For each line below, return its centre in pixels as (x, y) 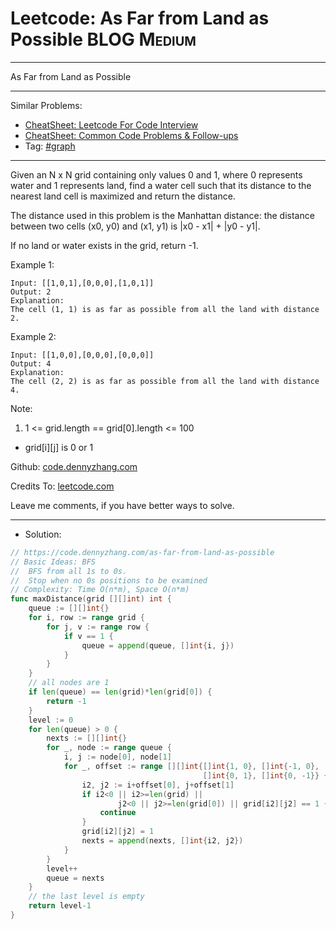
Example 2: (33, 336)
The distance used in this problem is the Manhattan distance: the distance (162, 215)
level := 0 (51, 720)
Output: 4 (31, 363)
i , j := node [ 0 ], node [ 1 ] (117, 757)
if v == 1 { (88, 636)
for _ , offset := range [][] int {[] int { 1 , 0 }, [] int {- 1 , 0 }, (191, 767)
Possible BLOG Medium (103, 39)
